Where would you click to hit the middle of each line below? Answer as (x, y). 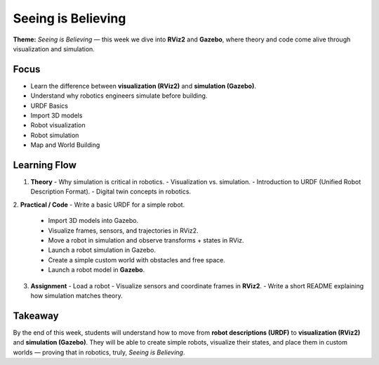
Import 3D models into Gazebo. (93, 221)
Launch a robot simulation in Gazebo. (102, 250)
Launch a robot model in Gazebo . (97, 270)
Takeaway (36, 315)
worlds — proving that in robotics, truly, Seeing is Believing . (99, 352)
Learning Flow (45, 165)
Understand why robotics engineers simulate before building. (119, 96)
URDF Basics (49, 105)
